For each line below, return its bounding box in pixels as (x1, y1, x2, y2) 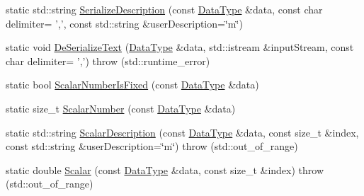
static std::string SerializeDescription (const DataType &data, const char (6, 2, 323, 16)
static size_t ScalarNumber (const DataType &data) (6, 100, 236, 115)
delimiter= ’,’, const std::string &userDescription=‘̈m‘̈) (6, 16, 243, 30)
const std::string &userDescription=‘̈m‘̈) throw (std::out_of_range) (6, 139, 298, 154)
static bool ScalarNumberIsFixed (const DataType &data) (6, 77, 259, 92)
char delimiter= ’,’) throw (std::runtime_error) (6, 53, 210, 68)
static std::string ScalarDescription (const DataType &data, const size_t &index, (6, 125, 359, 139)
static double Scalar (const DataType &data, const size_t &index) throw (6, 162, 324, 177)
